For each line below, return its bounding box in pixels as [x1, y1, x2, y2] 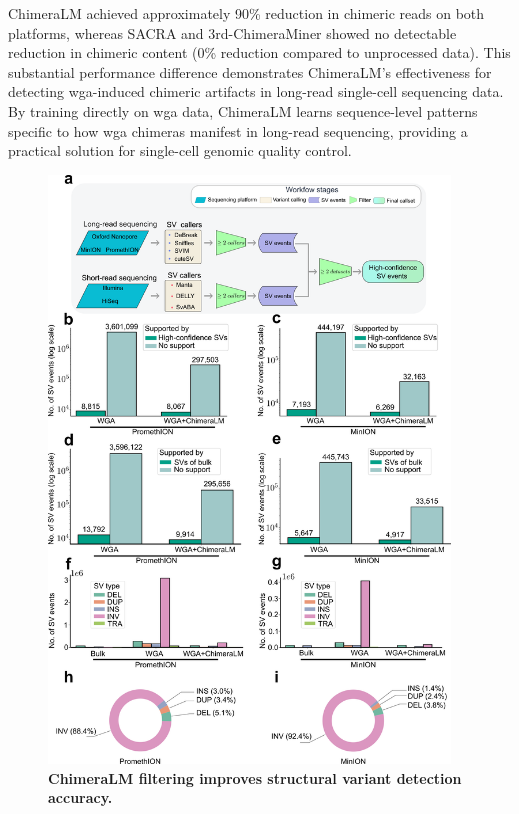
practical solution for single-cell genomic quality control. [8, 140, 352, 161]
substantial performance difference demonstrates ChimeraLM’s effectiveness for [8, 61, 492, 82]
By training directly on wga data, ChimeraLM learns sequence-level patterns [8, 100, 478, 121]
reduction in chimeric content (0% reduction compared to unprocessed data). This [8, 42, 511, 63]
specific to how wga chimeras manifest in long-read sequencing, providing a [8, 120, 468, 141]
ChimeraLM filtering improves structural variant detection [48, 767, 462, 788]
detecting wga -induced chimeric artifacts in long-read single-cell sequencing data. [8, 81, 504, 102]
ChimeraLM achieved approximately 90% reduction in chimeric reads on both [8, 3, 485, 23]
